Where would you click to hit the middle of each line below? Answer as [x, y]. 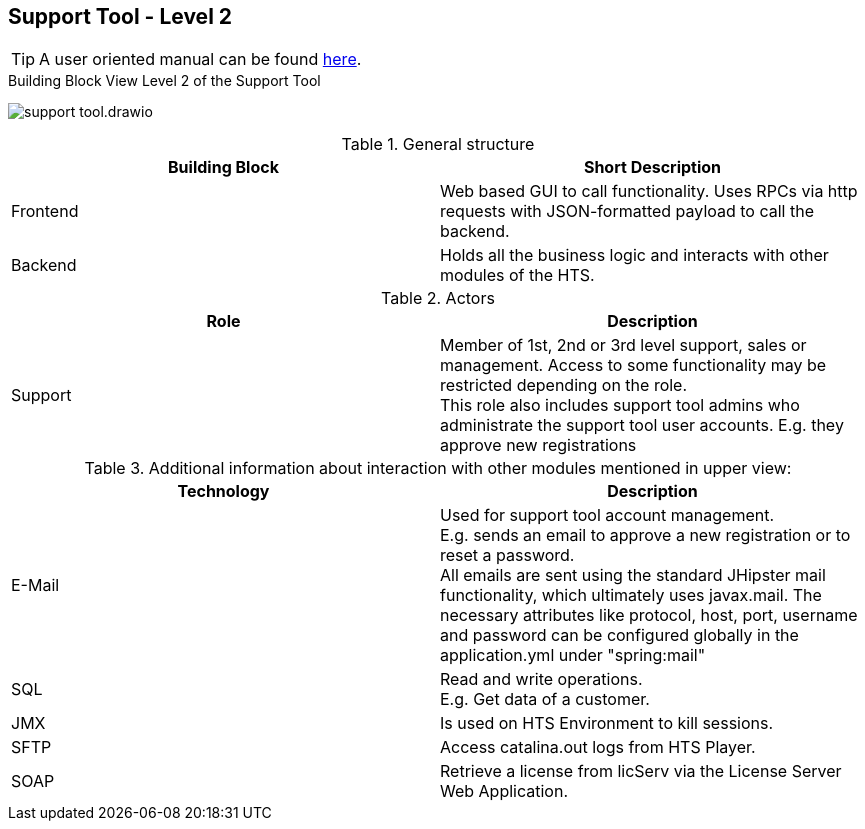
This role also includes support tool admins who [620, 405]
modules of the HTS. [517, 275]
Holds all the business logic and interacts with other [634, 255]
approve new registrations [538, 445]
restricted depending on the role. [564, 385]
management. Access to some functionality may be [633, 365]
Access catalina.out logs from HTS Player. [598, 747]
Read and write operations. [541, 679]
